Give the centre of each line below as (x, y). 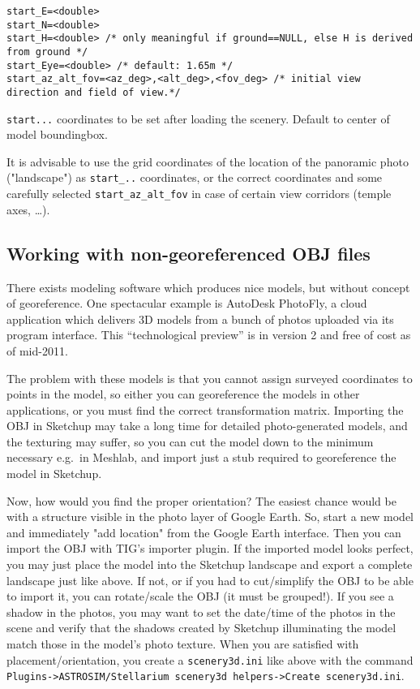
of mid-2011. (37, 350)
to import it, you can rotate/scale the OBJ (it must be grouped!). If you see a (200, 596)
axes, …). (28, 209)
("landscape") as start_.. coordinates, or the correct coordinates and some (195, 177)
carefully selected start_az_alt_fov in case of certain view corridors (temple (199, 194)
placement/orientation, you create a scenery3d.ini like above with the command (210, 659)
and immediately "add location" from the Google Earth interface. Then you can (204, 532)
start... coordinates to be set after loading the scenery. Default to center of (198, 118)
